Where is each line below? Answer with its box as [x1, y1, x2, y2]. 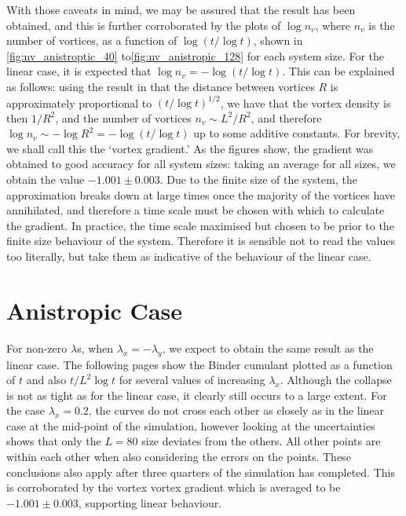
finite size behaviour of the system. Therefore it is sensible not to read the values [6, 232, 395, 249]
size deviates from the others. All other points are [141, 433, 381, 449]
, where [315, 16, 350, 33]
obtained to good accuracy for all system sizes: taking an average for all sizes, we [6, 156, 396, 172]
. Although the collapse [280, 371, 392, 388]
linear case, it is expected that [6, 63, 152, 79]
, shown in [253, 32, 303, 49]
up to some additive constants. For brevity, [193, 125, 401, 141]
